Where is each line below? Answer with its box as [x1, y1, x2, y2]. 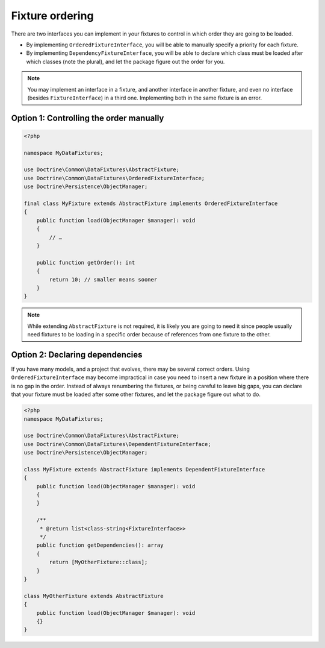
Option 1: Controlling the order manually [11, 113, 164, 123]
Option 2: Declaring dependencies [11, 350, 143, 360]
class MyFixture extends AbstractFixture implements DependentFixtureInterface [23, 466, 265, 473]
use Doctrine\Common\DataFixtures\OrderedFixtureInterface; [23, 175, 205, 181]
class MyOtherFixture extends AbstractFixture [23, 593, 164, 599]
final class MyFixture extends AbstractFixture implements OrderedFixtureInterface [23, 200, 278, 207]
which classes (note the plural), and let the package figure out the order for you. [26, 58, 225, 65]
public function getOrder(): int [36, 259, 135, 266]
